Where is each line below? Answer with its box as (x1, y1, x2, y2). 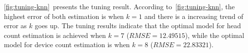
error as (4, 20, 27, 31)
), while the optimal (185, 30, 245, 40)
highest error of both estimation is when (4, 11, 124, 21)
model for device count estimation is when (4, 39, 130, 50)
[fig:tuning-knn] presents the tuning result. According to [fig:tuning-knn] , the (4, 1, 235, 11)
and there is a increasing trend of (144, 11, 244, 21)
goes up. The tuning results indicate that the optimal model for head (35, 20, 241, 31)
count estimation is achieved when (4, 30, 106, 40)
